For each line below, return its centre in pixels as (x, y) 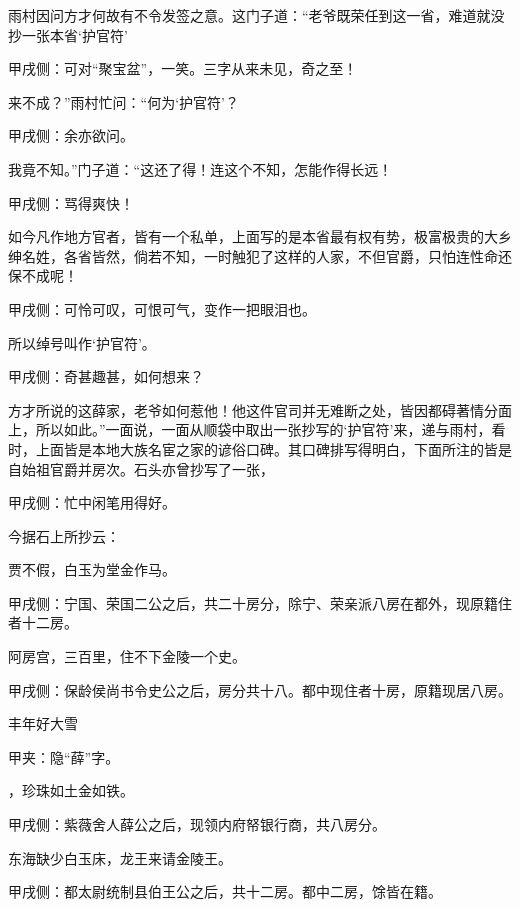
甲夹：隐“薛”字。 (64, 756)
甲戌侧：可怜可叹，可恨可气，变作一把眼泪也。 (162, 308)
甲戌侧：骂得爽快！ (71, 202)
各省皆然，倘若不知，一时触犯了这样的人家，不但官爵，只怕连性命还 (287, 255)
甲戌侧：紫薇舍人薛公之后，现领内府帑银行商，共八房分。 (197, 824)
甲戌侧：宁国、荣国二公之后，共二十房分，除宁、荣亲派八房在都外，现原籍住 (260, 602)
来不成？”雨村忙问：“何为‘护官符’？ (123, 101)
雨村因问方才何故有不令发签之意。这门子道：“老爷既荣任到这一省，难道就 (249, 15)
